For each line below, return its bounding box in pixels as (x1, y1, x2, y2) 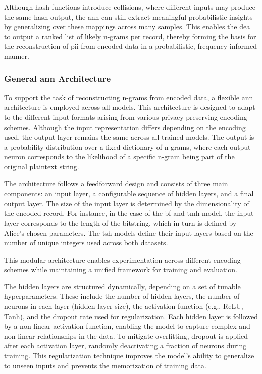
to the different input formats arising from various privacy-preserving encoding (4, 111, 247, 122)
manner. (4, 50, 29, 61)
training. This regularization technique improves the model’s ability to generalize (4, 350, 254, 361)
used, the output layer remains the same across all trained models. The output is (4, 132, 254, 142)
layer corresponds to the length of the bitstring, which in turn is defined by (4, 217, 237, 228)
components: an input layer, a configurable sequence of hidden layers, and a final (4, 188, 254, 199)
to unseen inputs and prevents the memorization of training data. (4, 360, 206, 370)
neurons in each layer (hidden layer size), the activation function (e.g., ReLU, (4, 301, 243, 311)
